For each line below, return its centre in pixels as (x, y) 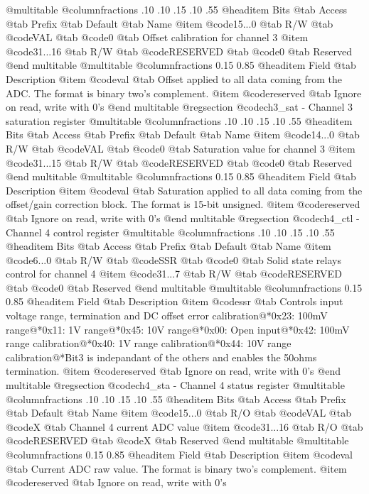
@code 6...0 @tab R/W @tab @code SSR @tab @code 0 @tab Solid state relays (173, 259)
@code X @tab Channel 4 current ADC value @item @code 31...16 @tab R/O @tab (184, 426)
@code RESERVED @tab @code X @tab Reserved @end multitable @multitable (177, 440)
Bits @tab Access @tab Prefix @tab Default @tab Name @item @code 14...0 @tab (183, 135)
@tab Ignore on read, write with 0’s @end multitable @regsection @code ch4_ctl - (183, 218)
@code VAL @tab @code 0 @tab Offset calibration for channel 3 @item (157, 37)
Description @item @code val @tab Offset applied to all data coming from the (174, 78)
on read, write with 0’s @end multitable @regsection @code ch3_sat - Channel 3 (180, 107)
